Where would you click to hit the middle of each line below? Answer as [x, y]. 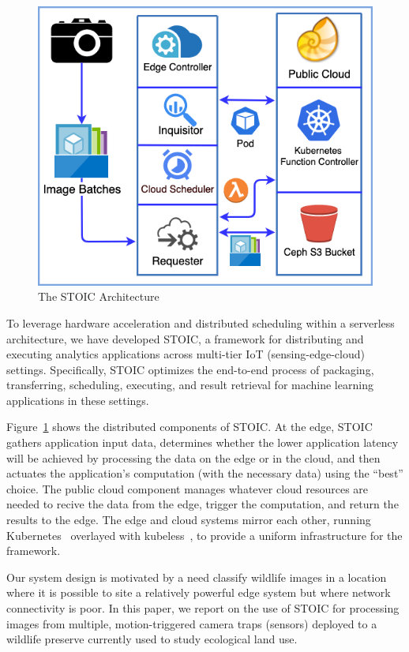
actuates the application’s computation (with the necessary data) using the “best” [205, 473]
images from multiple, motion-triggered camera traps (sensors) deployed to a [192, 623]
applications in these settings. [78, 400]
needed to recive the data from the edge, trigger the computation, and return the [203, 504]
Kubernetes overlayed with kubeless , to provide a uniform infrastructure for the [204, 535]
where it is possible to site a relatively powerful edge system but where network [199, 592]
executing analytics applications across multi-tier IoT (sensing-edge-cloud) [186, 354]
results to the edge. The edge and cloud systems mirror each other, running [189, 520]
